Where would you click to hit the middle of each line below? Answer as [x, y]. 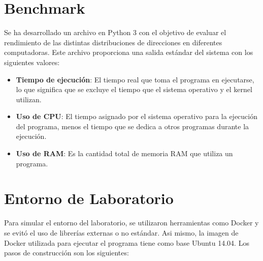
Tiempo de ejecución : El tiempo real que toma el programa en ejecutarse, [135, 79]
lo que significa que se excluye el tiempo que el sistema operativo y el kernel [134, 89]
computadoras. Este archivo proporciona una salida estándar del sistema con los [129, 52]
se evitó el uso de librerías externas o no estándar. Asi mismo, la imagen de [121, 232]
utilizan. [29, 99]
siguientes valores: [32, 62]
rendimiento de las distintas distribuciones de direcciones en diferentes [113, 42]
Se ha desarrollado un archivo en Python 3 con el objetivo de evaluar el [115, 32]
